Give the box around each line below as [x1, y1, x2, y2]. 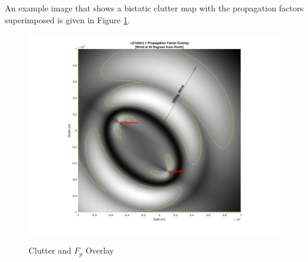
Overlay [85, 244, 114, 257]
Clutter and [29, 244, 71, 257]
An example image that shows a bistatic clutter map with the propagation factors [5, 2, 304, 14]
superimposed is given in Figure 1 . [5, 13, 130, 26]
